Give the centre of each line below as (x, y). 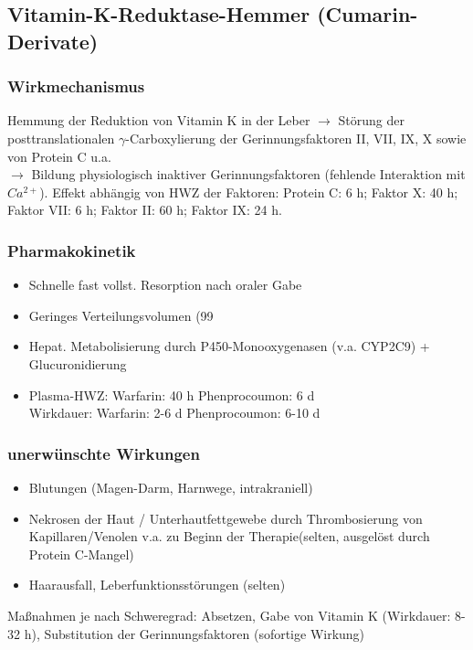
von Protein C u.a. (59, 156)
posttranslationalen (61, 138)
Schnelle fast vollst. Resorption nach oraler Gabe (165, 285)
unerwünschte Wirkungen (104, 453)
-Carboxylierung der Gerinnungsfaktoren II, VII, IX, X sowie (296, 138)
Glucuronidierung (78, 363)
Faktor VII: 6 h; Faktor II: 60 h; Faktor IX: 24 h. (145, 210)
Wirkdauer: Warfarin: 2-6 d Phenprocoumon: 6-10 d (174, 413)
